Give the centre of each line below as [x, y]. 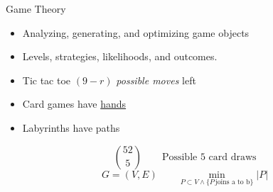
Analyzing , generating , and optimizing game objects [136, 32]
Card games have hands [74, 104]
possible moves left [156, 80]
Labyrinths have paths [71, 127]
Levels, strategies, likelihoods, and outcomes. [120, 56]
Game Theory [36, 9]
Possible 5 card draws [209, 157]
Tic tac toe [47, 80]
